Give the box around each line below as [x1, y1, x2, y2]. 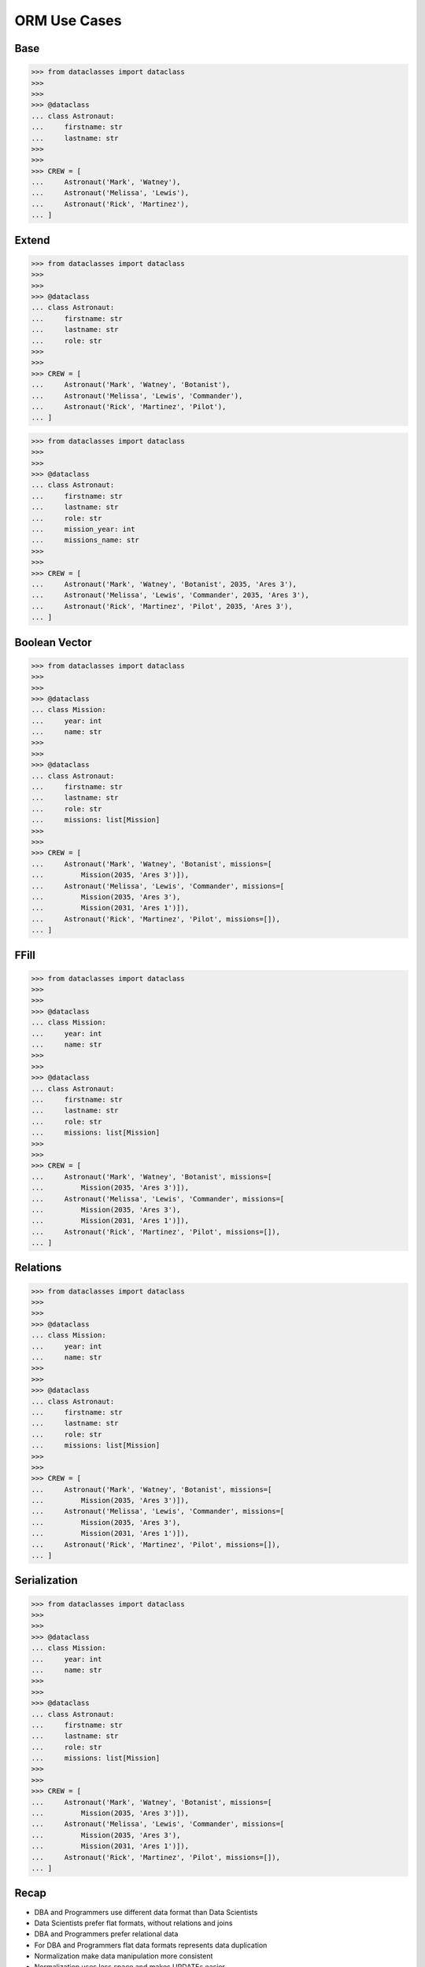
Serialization [14, 1574, 78, 1587]
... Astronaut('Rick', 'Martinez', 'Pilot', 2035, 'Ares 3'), [31, 602, 293, 611]
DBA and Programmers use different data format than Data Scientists [34, 1907, 258, 1917]
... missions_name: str [31, 536, 139, 544]
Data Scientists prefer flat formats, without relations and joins [34, 1918, 233, 1928]
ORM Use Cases [14, 12, 122, 29]
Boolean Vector [14, 636, 92, 649]
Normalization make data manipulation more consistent [34, 1951, 213, 1961]
